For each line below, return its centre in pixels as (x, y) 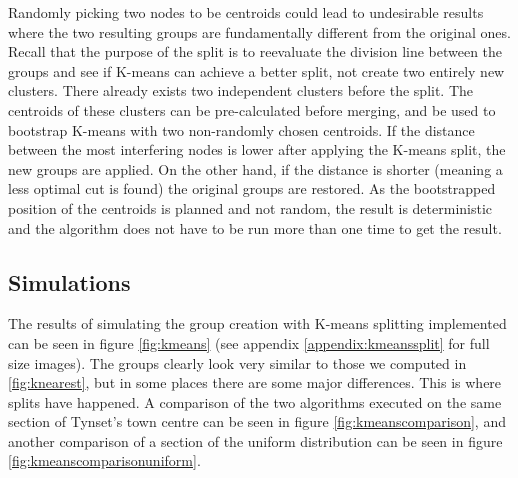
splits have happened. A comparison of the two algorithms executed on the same (255, 401)
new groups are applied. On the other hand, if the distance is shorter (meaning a (255, 168)
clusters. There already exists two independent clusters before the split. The (241, 90)
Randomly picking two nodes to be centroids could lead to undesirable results (246, 12)
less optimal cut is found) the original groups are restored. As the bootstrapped (252, 188)
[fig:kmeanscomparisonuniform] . (104, 460)
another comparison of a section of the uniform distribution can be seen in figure (255, 440)
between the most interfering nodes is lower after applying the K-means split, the (257, 149)
